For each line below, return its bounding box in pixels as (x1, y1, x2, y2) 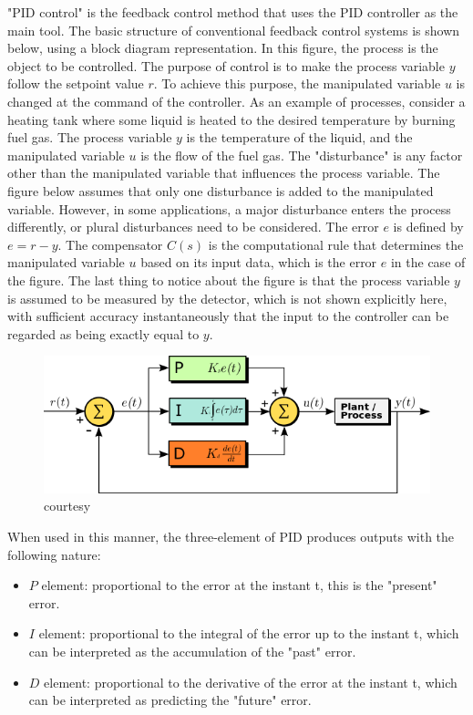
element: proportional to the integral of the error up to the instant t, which (38, 624, 459, 643)
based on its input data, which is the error (140, 253, 377, 272)
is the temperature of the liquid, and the (186, 128, 413, 147)
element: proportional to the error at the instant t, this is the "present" (41, 575, 437, 595)
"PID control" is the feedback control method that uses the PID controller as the (7, 3, 458, 21)
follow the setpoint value (7, 74, 144, 93)
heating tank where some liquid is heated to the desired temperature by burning (7, 109, 456, 129)
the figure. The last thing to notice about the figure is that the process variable (7, 270, 450, 289)
